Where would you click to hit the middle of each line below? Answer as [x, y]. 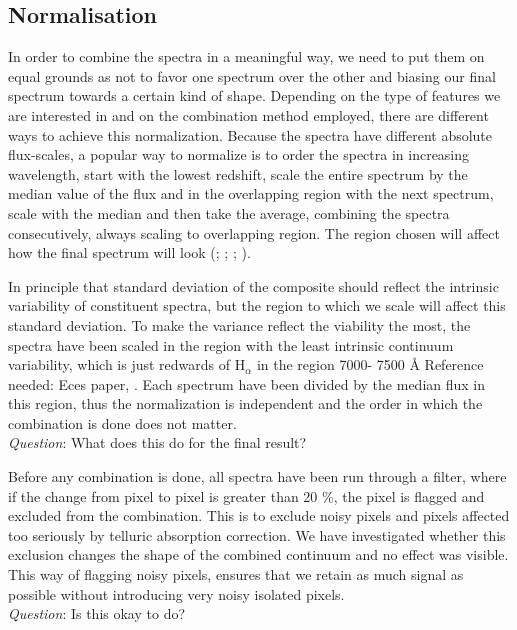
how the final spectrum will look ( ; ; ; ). [129, 252]
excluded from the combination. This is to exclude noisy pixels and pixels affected [259, 515]
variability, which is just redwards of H [127, 364]
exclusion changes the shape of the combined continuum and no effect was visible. [258, 554]
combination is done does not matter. [122, 422]
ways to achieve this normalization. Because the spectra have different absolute [250, 134]
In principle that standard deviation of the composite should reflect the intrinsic [253, 285]
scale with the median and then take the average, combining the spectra [229, 212]
